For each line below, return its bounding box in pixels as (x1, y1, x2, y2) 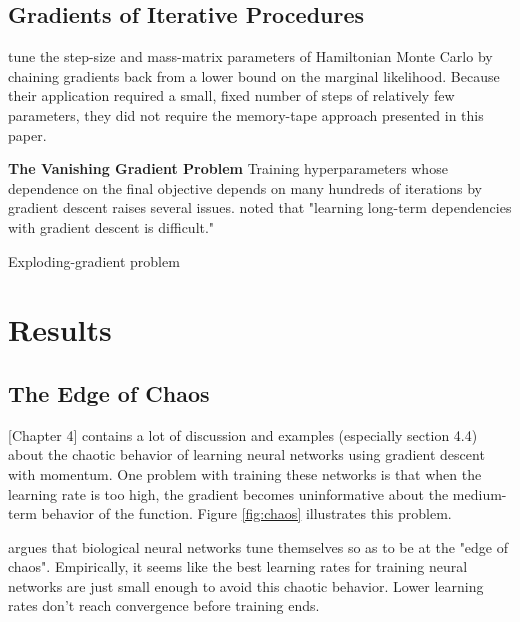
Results (8, 309, 112, 350)
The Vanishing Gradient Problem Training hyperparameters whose (8, 158, 448, 179)
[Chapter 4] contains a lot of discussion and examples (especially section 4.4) (8, 424, 478, 445)
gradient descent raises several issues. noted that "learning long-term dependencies (8, 197, 512, 218)
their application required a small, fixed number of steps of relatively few (8, 85, 455, 106)
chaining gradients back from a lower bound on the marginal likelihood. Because (8, 65, 500, 86)
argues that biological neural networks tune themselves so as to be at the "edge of (8, 536, 509, 557)
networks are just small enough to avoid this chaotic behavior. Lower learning (8, 575, 484, 596)
